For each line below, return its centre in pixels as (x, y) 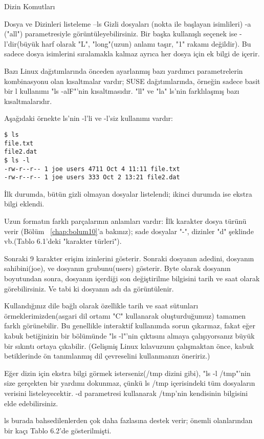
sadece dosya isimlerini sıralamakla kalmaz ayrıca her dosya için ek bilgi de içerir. (132, 54)
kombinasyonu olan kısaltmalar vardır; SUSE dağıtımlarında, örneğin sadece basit (132, 81)
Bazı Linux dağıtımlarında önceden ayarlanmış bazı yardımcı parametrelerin (124, 70)
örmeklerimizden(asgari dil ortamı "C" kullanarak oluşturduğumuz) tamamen (125, 315)
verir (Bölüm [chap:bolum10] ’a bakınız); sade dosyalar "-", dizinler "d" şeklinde (129, 231)
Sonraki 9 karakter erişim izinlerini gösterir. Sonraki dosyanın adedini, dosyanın (129, 258)
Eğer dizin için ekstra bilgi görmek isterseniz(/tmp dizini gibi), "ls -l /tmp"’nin (127, 373)
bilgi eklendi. (24, 204)
